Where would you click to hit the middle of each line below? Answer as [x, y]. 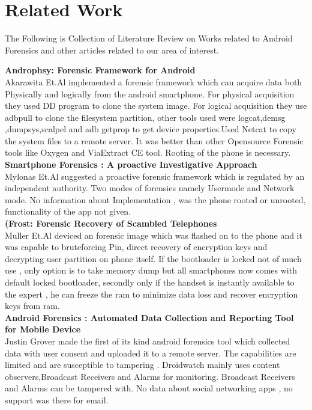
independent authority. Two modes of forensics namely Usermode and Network [150, 188]
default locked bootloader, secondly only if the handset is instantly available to [150, 282]
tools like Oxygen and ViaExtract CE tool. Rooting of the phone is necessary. [148, 152]
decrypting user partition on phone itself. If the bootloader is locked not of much [153, 258]
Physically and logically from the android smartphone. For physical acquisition [150, 93]
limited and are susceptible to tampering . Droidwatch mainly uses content [142, 365]
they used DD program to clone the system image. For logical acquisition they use [156, 106]
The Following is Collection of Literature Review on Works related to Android [149, 38]
